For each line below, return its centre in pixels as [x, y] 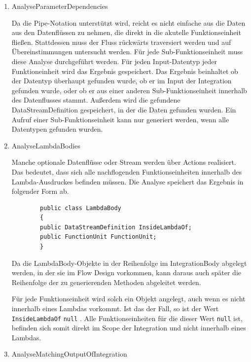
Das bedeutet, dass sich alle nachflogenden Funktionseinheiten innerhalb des [127, 171]
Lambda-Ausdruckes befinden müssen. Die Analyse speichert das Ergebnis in [127, 181]
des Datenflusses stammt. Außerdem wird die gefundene [96, 100]
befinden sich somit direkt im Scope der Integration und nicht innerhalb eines [129, 328]
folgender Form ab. [40, 191]
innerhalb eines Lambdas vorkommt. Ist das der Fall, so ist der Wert [115, 308]
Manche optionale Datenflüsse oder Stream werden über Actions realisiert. [124, 162]
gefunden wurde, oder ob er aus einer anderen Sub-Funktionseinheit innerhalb [129, 90]
